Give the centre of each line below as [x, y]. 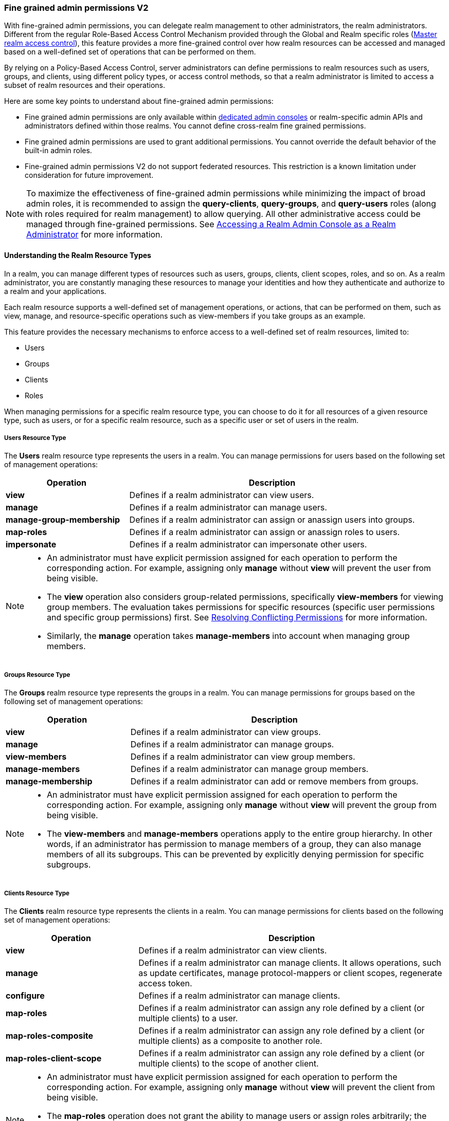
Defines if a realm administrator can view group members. [243, 757]
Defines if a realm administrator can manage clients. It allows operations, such [290, 962]
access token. [165, 983]
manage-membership [49, 782]
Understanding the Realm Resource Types [78, 255]
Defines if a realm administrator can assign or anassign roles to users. [265, 532]
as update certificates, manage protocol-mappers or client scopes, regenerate [290, 973]
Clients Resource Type [37, 893]
